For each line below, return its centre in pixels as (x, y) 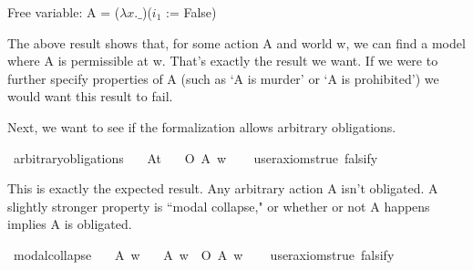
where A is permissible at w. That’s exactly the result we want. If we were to (223, 61)
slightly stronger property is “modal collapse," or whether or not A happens (219, 206)
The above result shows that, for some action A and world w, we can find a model (236, 42)
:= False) (191, 12)
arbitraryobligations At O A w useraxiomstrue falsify (195, 157)
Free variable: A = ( (64, 12)
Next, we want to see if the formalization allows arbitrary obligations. (202, 126)
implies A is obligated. (70, 224)
